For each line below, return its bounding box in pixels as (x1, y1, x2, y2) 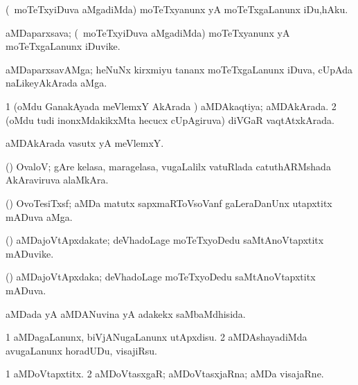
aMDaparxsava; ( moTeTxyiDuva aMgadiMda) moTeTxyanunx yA (6, 25, 290, 39)
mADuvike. (6, 246, 54, 260)
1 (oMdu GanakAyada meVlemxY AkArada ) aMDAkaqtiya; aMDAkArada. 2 (6, 98, 337, 113)
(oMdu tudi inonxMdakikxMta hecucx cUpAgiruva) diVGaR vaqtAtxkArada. (6, 112, 334, 127)
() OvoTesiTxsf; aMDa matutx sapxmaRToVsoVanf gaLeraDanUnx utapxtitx (6, 195, 332, 210)
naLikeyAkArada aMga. (6, 75, 107, 90)
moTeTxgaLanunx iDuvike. (6, 39, 120, 53)
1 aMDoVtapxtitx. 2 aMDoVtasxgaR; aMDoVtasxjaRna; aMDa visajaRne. (6, 366, 324, 381)
